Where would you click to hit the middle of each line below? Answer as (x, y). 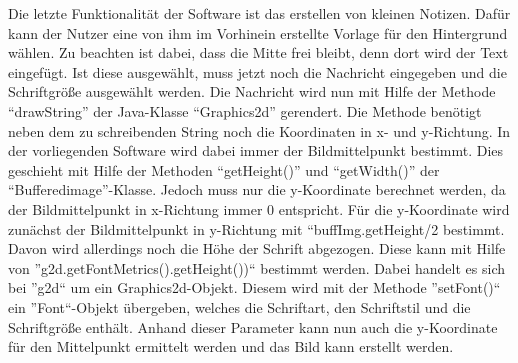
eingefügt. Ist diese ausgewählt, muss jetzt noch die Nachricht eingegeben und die (257, 71)
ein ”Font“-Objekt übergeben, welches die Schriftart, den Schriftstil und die (239, 306)
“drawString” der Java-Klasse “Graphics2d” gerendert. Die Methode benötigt (245, 110)
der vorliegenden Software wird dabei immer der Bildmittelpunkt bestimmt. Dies (256, 150)
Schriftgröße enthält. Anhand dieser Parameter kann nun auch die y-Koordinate (253, 326)
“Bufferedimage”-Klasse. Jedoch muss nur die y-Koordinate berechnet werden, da (257, 189)
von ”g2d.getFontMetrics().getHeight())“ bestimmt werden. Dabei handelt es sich (256, 267)
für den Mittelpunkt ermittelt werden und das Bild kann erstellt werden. (231, 346)
